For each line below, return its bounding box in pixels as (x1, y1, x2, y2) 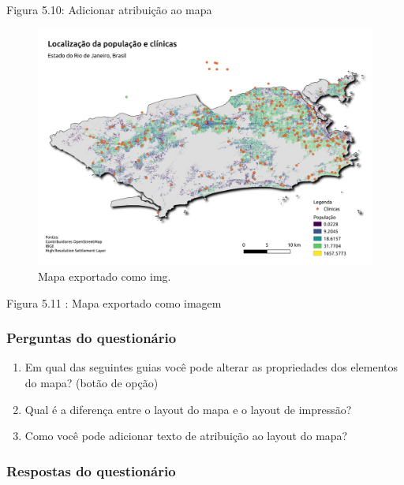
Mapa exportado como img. (38, 267, 171, 284)
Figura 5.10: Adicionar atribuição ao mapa (6, 2, 212, 17)
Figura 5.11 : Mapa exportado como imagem (6, 294, 222, 311)
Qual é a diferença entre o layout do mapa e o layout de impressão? (24, 401, 352, 417)
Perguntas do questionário (6, 328, 177, 348)
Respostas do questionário (6, 461, 176, 480)
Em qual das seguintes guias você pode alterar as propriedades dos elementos (24, 359, 398, 375)
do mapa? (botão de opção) (24, 374, 159, 390)
